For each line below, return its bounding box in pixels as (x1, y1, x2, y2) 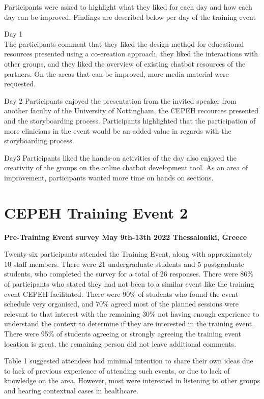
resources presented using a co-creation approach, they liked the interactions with (4, 48, 258, 59)
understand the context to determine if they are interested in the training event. (4, 318, 254, 329)
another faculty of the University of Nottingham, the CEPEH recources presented (4, 105, 258, 116)
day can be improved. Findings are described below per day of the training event (4, 11, 256, 22)
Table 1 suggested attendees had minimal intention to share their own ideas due (4, 355, 253, 366)
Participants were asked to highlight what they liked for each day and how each (4, 2, 252, 12)
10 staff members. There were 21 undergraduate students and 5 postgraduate (4, 258, 244, 269)
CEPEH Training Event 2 (4, 202, 188, 223)
